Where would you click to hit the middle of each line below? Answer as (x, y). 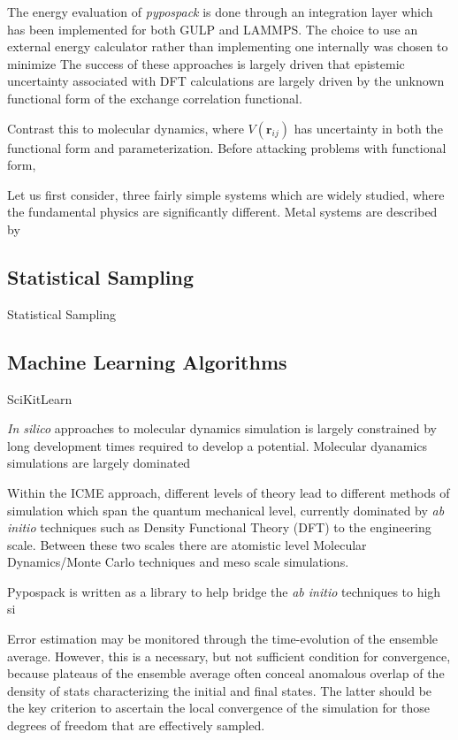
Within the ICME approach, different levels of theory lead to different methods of (229, 492)
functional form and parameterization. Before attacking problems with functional (227, 147)
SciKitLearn (40, 398)
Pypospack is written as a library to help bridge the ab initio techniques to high (224, 591)
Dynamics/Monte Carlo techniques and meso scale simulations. (178, 562)
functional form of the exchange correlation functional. (155, 98)
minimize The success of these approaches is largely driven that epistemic (206, 63)
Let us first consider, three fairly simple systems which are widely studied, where (226, 194)
